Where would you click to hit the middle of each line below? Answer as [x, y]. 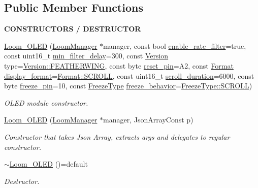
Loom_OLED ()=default [49, 164]
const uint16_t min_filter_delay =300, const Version [86, 56]
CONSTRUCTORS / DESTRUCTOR [73, 29]
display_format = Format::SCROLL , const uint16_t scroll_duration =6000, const [129, 75]
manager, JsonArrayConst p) [148, 120]
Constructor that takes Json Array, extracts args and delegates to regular [117, 136]
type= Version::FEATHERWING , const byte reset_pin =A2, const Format [119, 65]
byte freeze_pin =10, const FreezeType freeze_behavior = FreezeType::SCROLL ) [128, 86]
